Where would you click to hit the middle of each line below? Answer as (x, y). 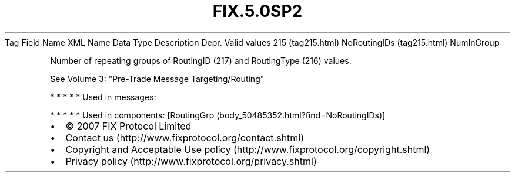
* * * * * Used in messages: (103, 97)
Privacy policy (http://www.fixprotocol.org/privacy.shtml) (191, 161)
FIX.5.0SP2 (257, 11)
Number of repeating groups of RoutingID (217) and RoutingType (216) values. (201, 60)
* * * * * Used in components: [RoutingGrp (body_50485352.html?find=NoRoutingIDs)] (218, 115)
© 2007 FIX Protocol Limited (128, 126)
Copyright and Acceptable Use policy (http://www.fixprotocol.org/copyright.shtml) (248, 149)
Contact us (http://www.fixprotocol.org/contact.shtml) (185, 137)
